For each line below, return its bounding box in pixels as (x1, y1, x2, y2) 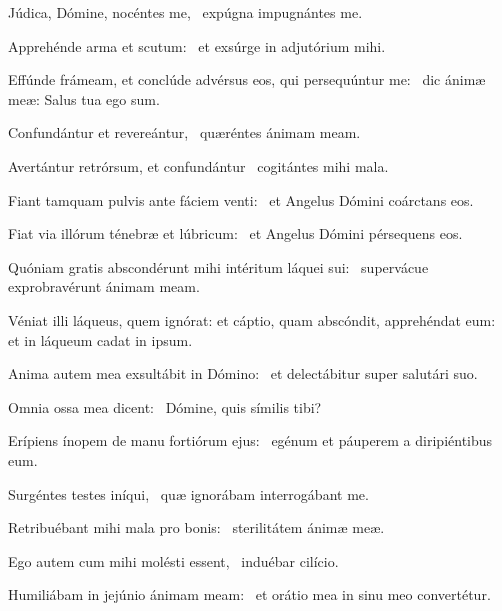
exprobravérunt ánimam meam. (8, 276, 200, 297)
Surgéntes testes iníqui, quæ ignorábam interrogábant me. (8, 483, 369, 504)
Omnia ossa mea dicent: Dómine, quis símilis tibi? (8, 396, 322, 417)
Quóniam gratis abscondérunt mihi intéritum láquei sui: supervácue (8, 256, 429, 277)
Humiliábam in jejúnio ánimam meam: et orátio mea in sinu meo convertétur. (8, 584, 491, 605)
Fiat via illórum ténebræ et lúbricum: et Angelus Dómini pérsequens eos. (8, 223, 463, 244)
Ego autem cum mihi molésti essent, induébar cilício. (8, 550, 339, 571)
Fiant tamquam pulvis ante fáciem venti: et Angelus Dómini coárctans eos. (8, 189, 474, 210)
